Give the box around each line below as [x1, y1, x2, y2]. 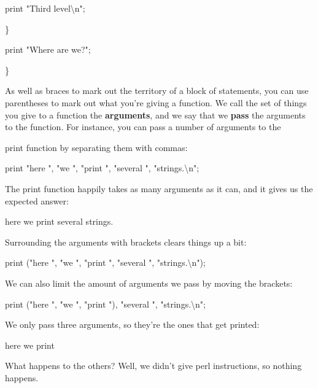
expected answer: [5, 194, 69, 207]
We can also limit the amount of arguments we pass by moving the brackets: [5, 276, 293, 289]
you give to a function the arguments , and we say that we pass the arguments [5, 108, 306, 121]
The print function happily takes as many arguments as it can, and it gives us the [5, 182, 313, 195]
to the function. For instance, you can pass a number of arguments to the [5, 120, 281, 133]
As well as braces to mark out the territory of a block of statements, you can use [5, 84, 309, 97]
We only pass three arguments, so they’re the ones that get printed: [5, 318, 260, 331]
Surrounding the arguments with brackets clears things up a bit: [5, 235, 247, 248]
